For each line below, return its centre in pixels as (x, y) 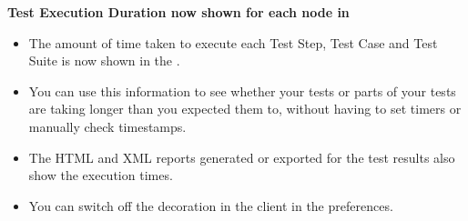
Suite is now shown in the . (104, 60)
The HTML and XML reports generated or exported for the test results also (242, 157)
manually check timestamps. (107, 126)
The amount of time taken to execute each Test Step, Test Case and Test (233, 42)
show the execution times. (101, 175)
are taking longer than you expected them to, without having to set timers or (245, 109)
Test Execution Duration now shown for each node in (178, 12)
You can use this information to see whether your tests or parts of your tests (242, 90)
